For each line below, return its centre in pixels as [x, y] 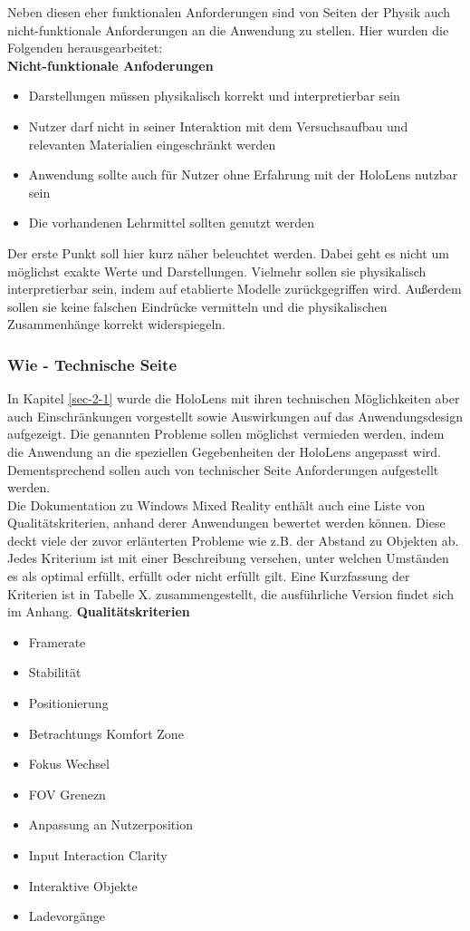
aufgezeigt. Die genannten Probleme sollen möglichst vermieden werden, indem [226, 434]
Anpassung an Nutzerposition [110, 824]
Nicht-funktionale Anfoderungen [110, 65]
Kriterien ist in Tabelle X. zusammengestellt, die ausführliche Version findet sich [230, 593]
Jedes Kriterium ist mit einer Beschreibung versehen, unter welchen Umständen [228, 558]
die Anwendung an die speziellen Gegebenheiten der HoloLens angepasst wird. [225, 451]
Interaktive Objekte [83, 885]
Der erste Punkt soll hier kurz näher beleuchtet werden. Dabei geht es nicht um [228, 252]
